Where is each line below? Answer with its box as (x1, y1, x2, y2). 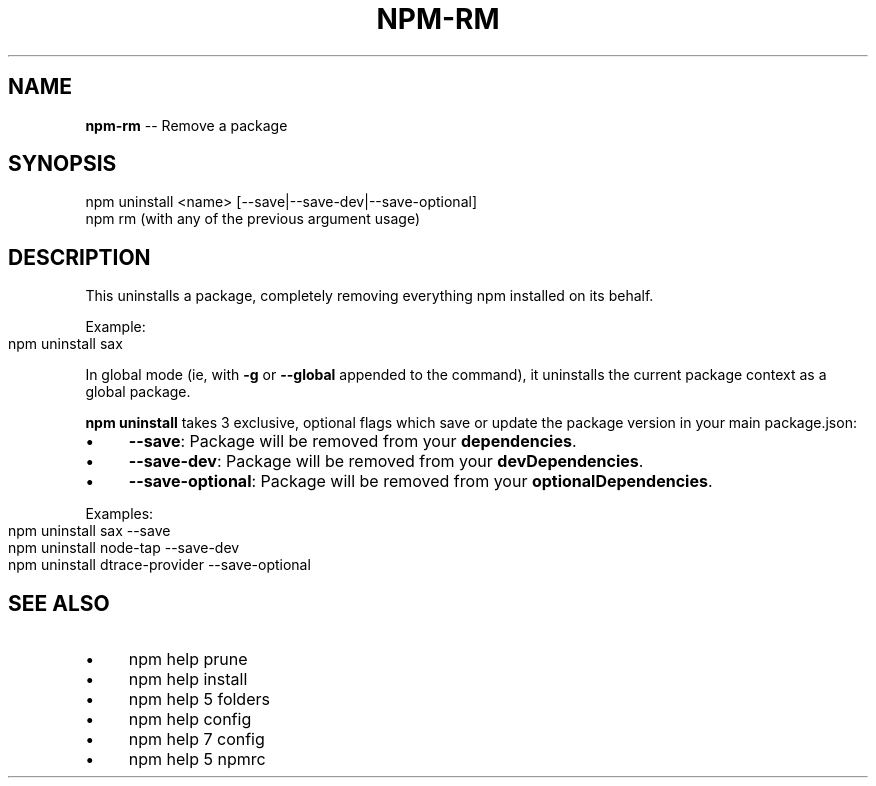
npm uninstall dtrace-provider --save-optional (8, 556, 311, 574)
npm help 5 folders (128, 689, 270, 710)
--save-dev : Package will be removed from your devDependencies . (128, 451, 644, 472)
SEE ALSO (8, 590, 110, 616)
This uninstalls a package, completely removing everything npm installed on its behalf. (85, 287, 654, 305)
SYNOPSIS (8, 151, 117, 177)
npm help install (128, 669, 248, 690)
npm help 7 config (128, 729, 265, 750)
